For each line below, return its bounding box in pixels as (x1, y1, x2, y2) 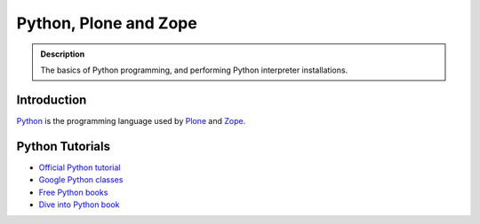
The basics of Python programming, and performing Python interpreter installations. (40, 65, 348, 75)
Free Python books (38, 187, 108, 197)
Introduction (16, 92, 87, 107)
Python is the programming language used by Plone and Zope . (16, 115, 246, 126)
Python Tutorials (16, 138, 111, 154)
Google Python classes (38, 174, 124, 185)
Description (40, 49, 85, 59)
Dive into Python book (38, 199, 120, 210)
